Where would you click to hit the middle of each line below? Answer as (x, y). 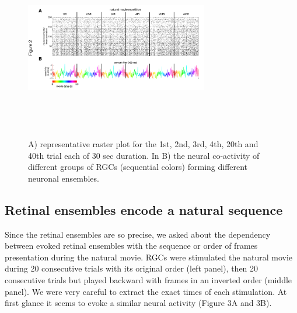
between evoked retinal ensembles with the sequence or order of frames (131, 246)
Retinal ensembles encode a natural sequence (144, 209)
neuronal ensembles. (64, 178)
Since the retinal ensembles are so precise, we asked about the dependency (138, 234)
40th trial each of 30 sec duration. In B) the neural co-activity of (144, 155)
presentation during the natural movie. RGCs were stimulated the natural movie (149, 257)
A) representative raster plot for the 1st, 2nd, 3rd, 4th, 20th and (143, 143)
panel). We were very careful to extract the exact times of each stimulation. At (146, 291)
